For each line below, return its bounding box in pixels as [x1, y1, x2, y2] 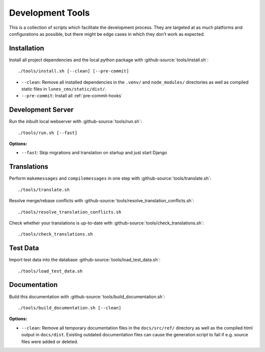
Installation [9, 44, 44, 52]
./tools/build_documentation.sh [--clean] [18, 305, 122, 310]
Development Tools [9, 7, 90, 18]
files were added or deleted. [21, 338, 79, 345]
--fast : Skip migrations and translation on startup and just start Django [21, 150, 167, 156]
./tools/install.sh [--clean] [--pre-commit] [18, 69, 130, 74]
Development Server [9, 106, 74, 114]
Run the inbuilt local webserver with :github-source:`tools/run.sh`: [9, 118, 142, 124]
